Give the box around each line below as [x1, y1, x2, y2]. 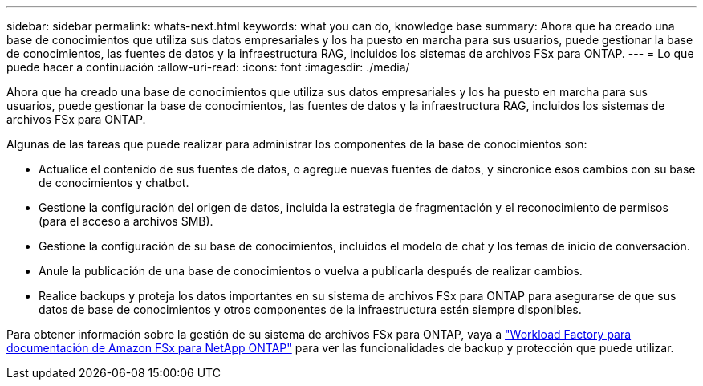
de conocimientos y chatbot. [39, 176, 189, 189]
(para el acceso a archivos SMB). [39, 214, 213, 228]
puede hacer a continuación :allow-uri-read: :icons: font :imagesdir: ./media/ [6, 60, 410, 74]
